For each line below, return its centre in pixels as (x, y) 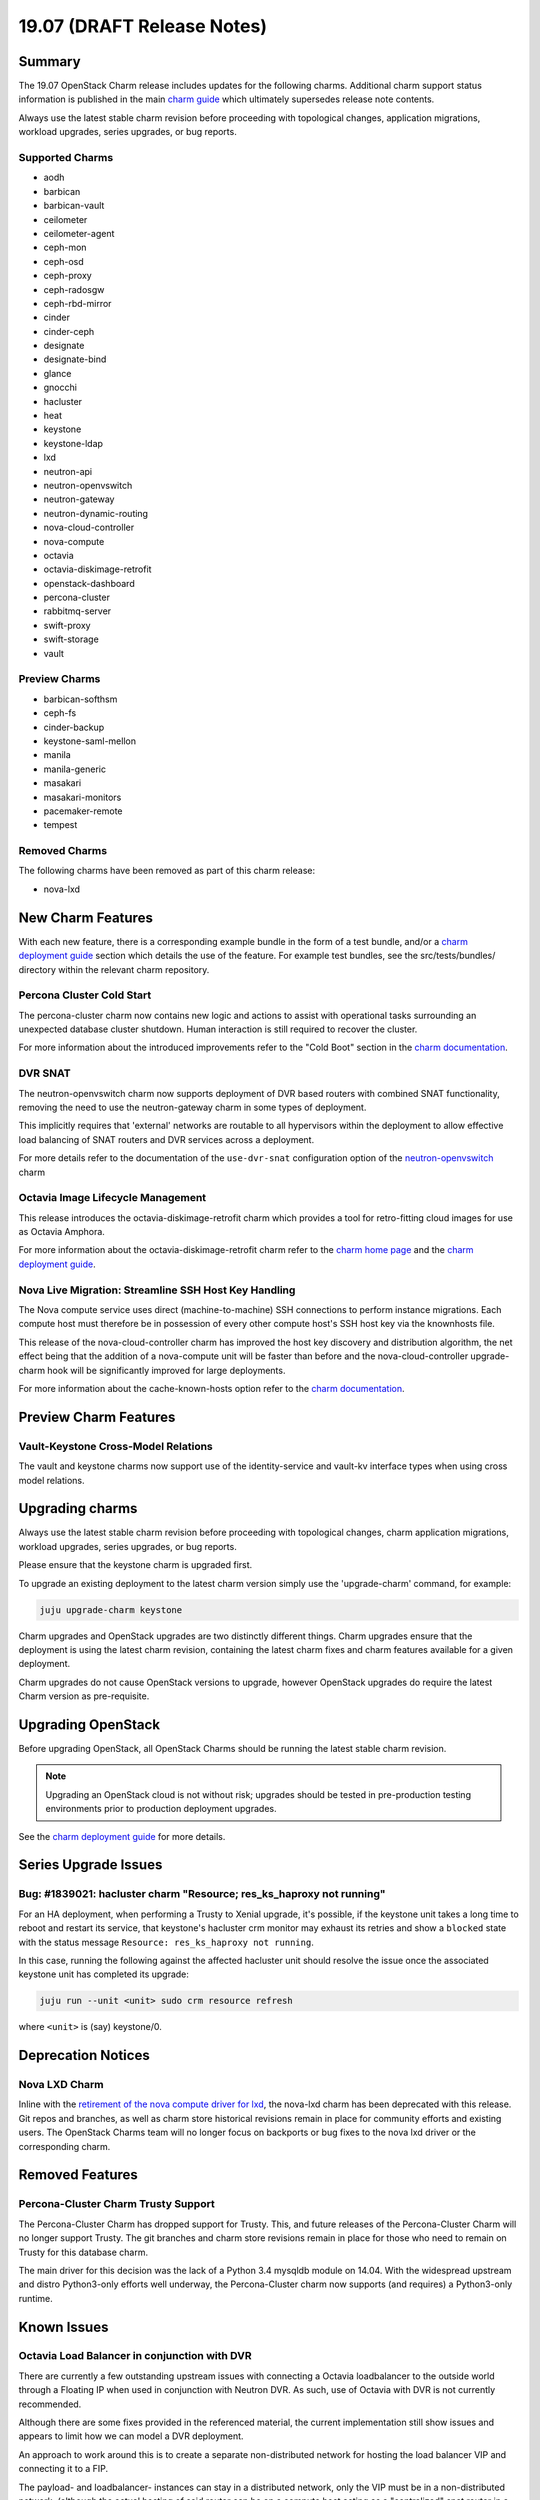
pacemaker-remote (83, 811)
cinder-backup (74, 727)
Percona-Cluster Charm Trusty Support (116, 2204)
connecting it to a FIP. (63, 2469)
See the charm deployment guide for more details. (122, 1836)
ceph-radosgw (74, 289)
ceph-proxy (67, 276)
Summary (49, 61)
